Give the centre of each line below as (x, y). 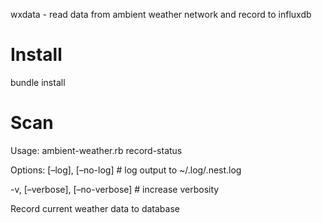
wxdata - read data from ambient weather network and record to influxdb (161, 14)
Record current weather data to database (95, 208)
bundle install (38, 82)
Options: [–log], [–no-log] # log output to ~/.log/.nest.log (126, 170)
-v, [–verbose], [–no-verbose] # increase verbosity (115, 189)
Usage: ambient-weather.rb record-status (96, 150)
